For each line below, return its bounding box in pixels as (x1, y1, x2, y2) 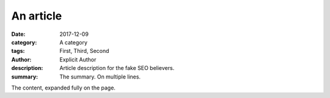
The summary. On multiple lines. (59, 73, 141, 80)
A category (59, 38, 88, 46)
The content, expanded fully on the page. (11, 84, 116, 91)
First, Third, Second (59, 47, 109, 55)
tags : (11, 47, 25, 55)
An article (11, 9, 62, 23)
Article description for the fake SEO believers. (59, 65, 175, 72)
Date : (11, 30, 26, 38)
